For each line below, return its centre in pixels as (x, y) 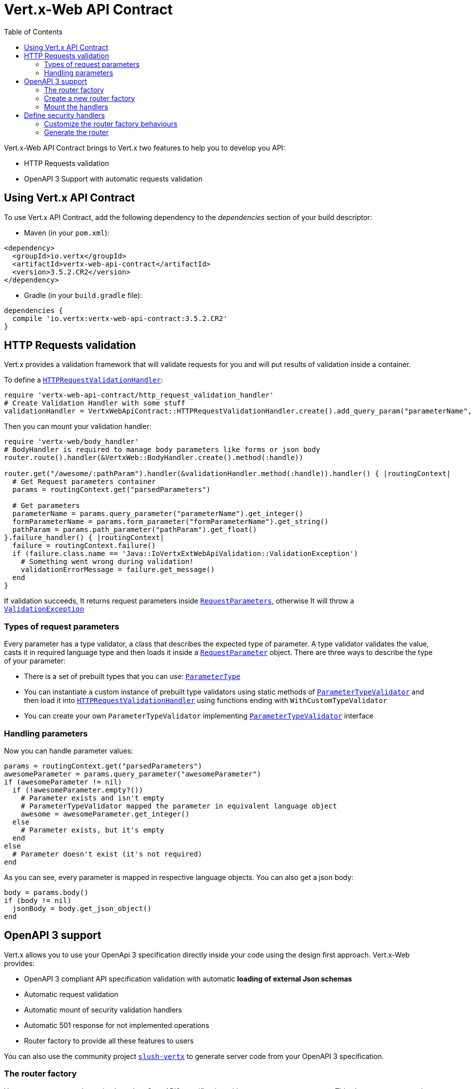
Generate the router (76, 132)
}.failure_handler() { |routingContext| (84, 538)
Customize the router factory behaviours (111, 123)
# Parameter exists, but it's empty (92, 830)
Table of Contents (33, 31)
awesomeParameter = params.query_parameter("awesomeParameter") (133, 774)
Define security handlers (64, 115)
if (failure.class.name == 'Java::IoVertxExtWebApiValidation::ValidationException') (185, 554)
